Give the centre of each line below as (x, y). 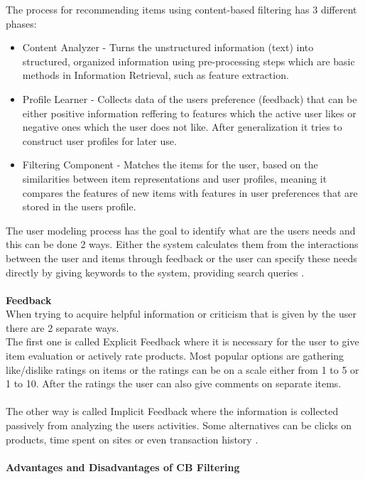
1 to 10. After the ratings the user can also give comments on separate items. (174, 383)
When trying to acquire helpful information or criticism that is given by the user (181, 314)
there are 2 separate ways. (62, 327)
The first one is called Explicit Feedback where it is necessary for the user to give (182, 341)
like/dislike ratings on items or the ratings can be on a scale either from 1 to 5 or (182, 369)
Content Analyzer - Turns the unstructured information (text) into (168, 47)
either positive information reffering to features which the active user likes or (189, 113)
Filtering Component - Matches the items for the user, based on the (170, 165)
